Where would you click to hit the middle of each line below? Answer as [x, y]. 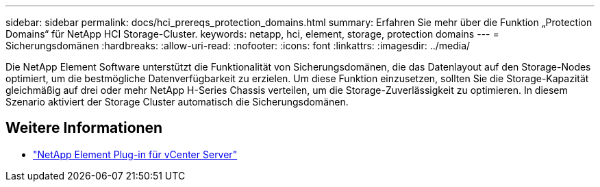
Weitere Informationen [84, 128]
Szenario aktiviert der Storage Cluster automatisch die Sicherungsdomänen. [177, 102]
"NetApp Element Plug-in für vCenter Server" [135, 154]
